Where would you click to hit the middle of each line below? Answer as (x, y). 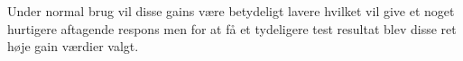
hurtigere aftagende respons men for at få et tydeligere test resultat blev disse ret (232, 28)
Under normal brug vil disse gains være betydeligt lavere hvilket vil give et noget (231, 11)
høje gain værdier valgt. (73, 46)
